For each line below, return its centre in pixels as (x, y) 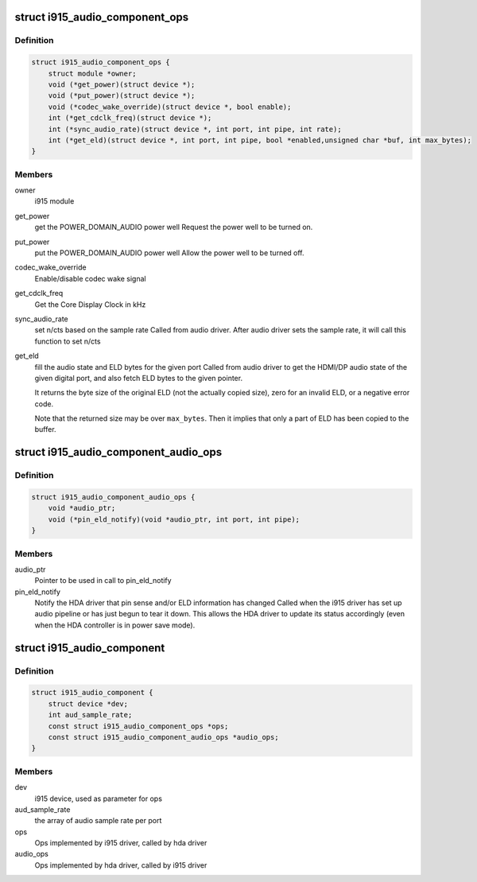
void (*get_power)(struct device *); (122, 84)
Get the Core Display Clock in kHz (90, 304)
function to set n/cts (68, 341)
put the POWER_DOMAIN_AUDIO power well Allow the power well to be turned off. (170, 253)
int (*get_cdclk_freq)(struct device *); (130, 118)
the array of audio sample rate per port (98, 821)
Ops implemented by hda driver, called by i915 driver (121, 865)
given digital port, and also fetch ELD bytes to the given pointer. (138, 378)
